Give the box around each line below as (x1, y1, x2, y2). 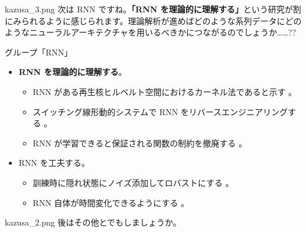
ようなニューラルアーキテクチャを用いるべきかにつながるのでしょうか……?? (5, 26, 296, 38)
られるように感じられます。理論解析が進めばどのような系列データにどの (21, 14, 302, 27)
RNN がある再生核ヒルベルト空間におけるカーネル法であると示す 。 (32, 85, 297, 97)
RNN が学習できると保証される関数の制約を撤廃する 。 (32, 136, 247, 149)
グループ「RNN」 (5, 45, 73, 58)
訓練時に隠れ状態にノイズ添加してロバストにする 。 (32, 176, 234, 188)
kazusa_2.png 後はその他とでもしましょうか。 (5, 216, 181, 228)
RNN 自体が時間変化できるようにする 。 (32, 196, 190, 208)
